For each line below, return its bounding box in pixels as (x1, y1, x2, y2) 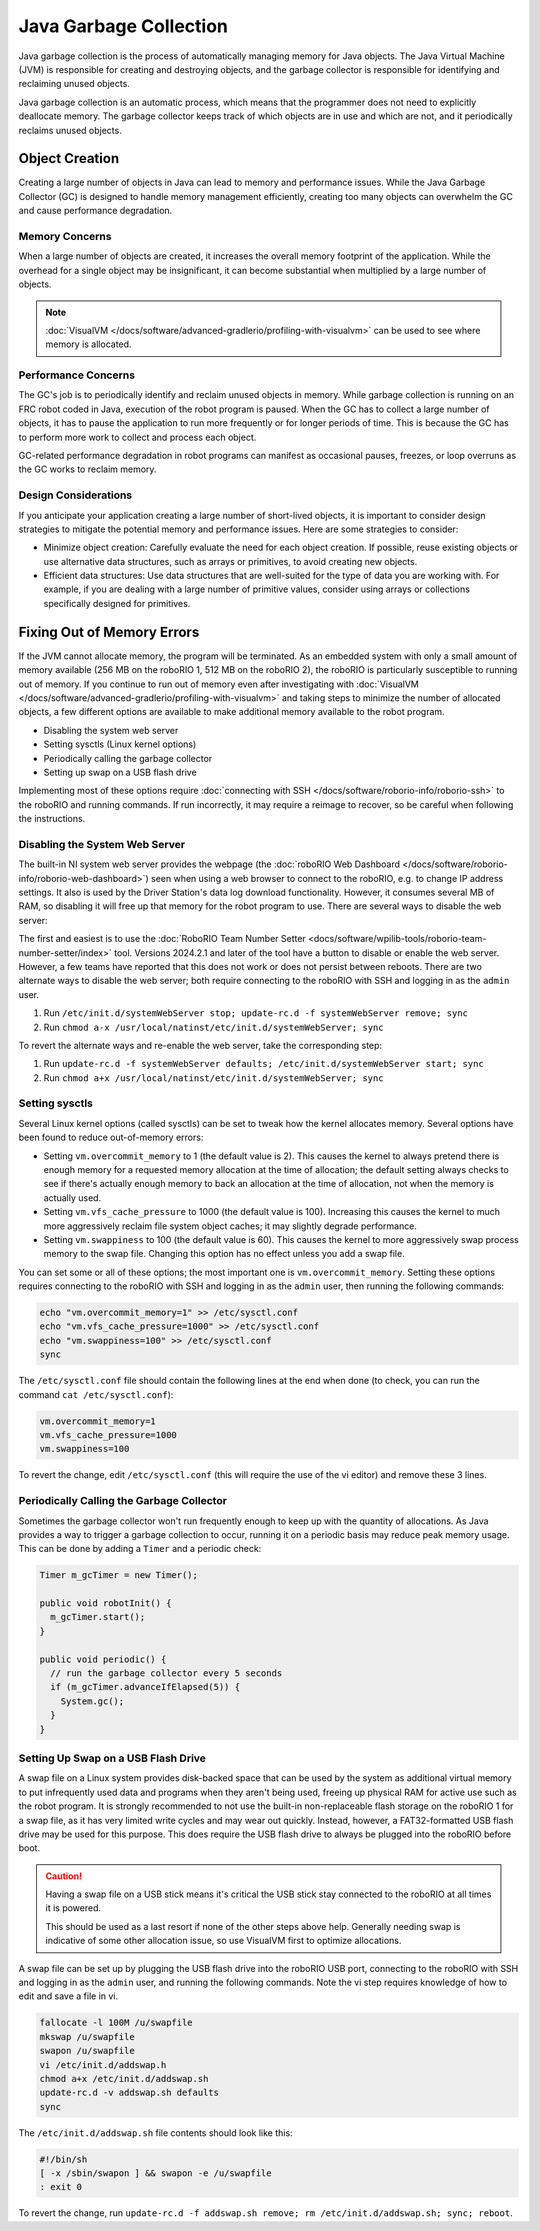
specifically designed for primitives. (43, 597, 191, 609)
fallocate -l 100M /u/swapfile (39, 2017, 194, 2029)
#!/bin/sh (39, 2153, 88, 2165)
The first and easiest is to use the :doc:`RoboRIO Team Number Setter (18, 933, 307, 945)
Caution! (45, 1870, 83, 1882)
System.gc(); (60, 1695, 125, 1707)
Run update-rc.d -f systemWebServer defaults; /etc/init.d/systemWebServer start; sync (43, 1058, 484, 1070)
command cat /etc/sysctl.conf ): (18, 1388, 174, 1400)
